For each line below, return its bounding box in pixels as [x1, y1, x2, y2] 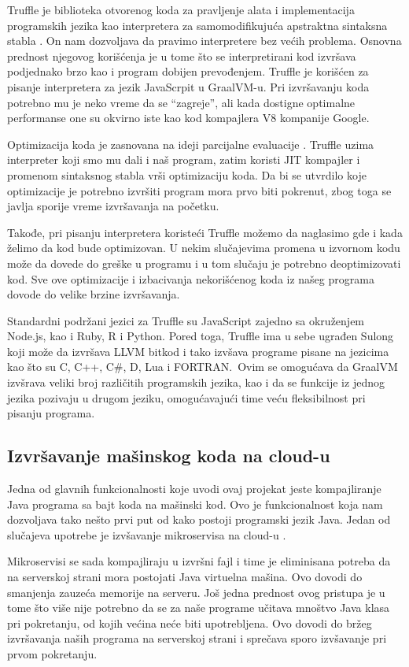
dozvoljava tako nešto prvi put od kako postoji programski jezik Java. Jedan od [7, 511, 391, 528]
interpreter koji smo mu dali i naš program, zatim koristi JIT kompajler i [7, 151, 360, 168]
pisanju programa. [7, 405, 95, 421]
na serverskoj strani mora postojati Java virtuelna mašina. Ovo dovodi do [7, 569, 363, 585]
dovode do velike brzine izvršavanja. [7, 286, 180, 302]
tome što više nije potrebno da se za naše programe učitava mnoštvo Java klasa [7, 599, 390, 616]
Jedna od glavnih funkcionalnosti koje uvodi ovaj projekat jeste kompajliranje [7, 480, 381, 497]
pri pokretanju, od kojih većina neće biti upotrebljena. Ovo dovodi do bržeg [7, 614, 372, 631]
